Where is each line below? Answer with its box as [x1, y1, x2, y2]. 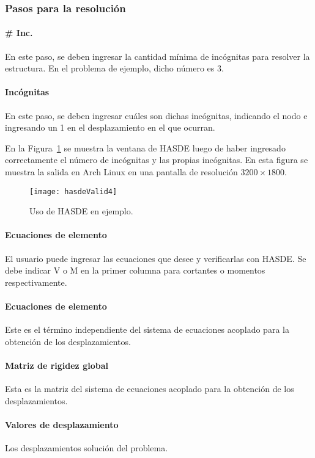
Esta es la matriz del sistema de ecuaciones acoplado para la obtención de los [5, 382, 294, 395]
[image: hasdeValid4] [29, 187, 117, 196]
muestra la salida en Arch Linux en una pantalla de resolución [5, 165, 238, 178]
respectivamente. [5, 275, 67, 288]
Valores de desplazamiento [5, 418, 119, 431]
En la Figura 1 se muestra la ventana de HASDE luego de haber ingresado [5, 141, 286, 154]
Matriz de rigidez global [5, 359, 108, 371]
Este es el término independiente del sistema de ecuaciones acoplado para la [5, 323, 289, 336]
